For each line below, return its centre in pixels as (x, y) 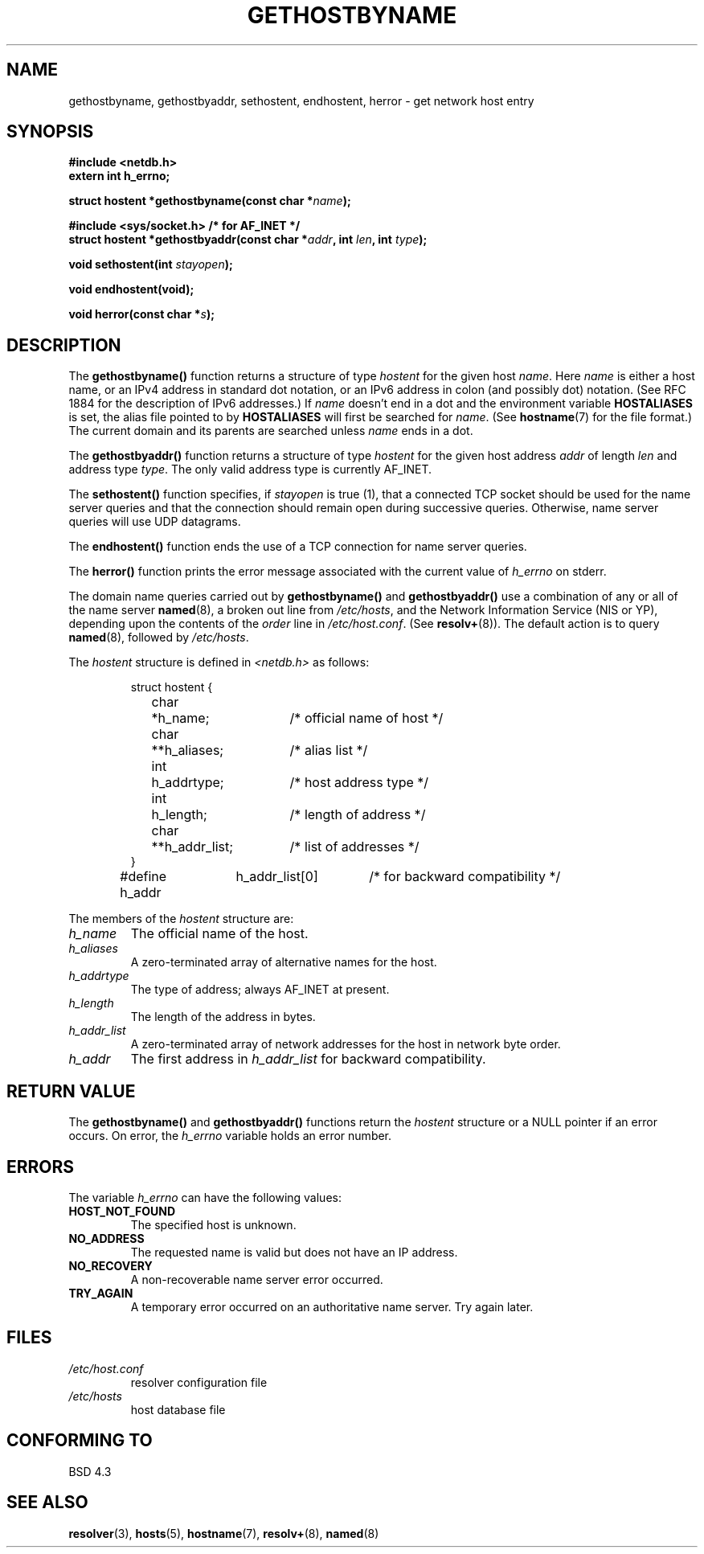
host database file (178, 1409)
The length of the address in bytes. (223, 1017)
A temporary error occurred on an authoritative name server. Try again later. (332, 1306)
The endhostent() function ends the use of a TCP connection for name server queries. (298, 547)
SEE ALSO (47, 1503)
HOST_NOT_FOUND (122, 1211)
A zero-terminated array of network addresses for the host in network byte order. (346, 1044)
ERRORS (41, 1167)
